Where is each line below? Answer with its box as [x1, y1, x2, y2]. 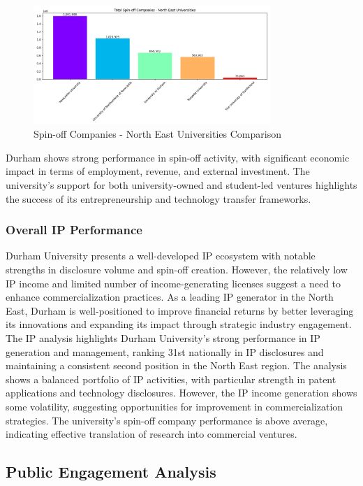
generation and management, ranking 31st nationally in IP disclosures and [6, 344, 324, 359]
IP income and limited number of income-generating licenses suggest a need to [6, 276, 341, 290]
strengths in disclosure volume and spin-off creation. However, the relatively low [6, 262, 348, 276]
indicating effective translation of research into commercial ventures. [6, 427, 297, 441]
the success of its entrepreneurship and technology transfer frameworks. [6, 191, 311, 206]
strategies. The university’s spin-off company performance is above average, [6, 413, 328, 427]
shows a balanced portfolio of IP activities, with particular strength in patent [6, 371, 336, 386]
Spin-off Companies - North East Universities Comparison [34, 127, 281, 141]
